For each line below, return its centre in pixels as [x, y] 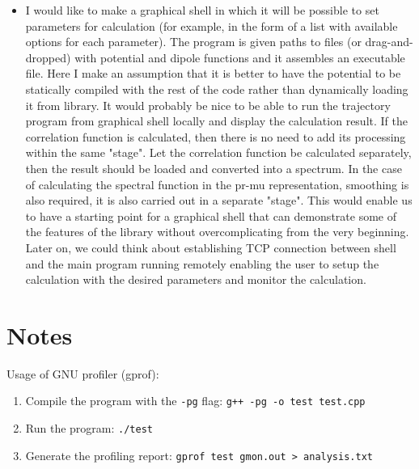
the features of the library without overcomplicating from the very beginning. [217, 232]
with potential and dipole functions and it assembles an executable [240, 57]
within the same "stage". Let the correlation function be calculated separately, [218, 152]
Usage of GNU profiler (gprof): [83, 373]
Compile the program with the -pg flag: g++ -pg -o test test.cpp [195, 401]
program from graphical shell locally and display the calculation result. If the [216, 121]
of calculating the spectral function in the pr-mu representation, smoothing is [217, 184]
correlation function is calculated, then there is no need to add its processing [216, 136]
